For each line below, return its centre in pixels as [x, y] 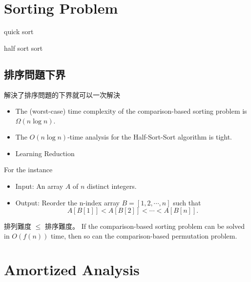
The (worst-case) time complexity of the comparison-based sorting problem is [131, 111]
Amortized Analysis [72, 269]
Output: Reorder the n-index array [67, 202]
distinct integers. [112, 186]
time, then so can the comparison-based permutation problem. [144, 235]
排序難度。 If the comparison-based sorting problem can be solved [145, 226]
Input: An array [39, 186]
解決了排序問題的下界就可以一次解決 [62, 94]
